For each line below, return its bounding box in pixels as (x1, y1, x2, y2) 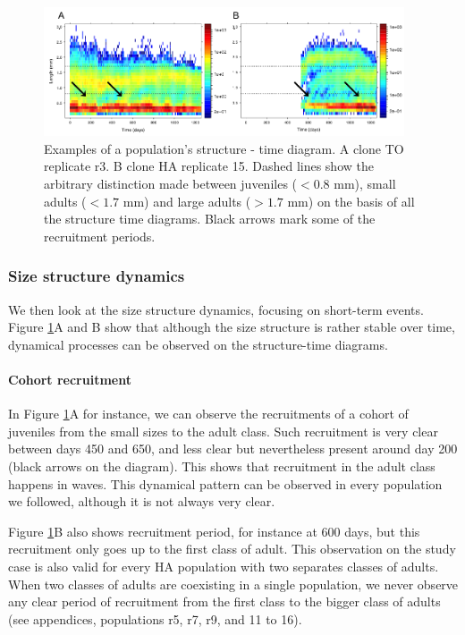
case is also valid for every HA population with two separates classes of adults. (8, 556, 439, 575)
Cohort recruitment (8, 370, 131, 388)
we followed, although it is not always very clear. (8, 492, 275, 511)
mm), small (334, 174, 396, 193)
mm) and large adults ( (123, 191, 251, 210)
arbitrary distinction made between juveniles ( (44, 174, 298, 193)
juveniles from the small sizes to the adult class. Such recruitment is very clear (8, 421, 438, 440)
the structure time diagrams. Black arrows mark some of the (44, 209, 376, 228)
